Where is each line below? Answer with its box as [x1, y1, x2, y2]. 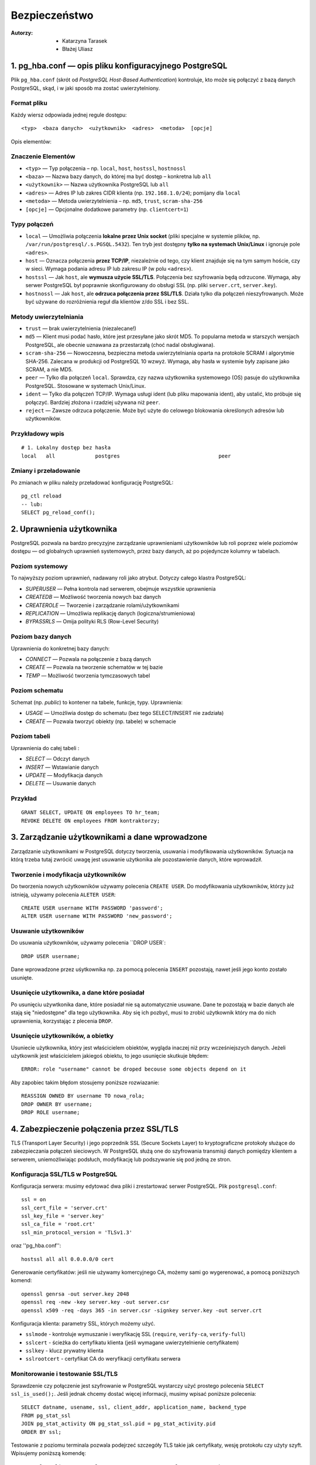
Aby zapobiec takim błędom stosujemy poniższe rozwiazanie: [11, 1079, 160, 1086]
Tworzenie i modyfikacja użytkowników [11, 870, 126, 878]
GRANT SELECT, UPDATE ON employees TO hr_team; [21, 809, 160, 816]
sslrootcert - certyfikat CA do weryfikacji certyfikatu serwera [25, 1355, 181, 1362]
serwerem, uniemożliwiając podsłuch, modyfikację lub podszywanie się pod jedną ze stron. [11, 1156, 232, 1163]
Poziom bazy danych [11, 633, 71, 641]
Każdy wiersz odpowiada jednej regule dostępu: [11, 111, 127, 118]
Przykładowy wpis [11, 430, 64, 438]
